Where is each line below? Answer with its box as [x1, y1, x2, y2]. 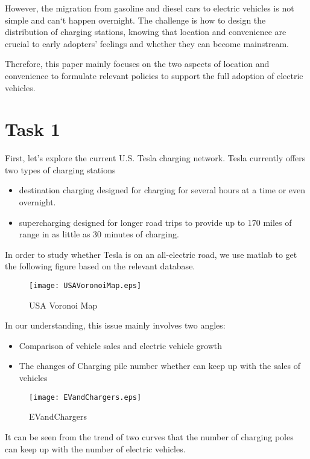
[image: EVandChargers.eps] [29, 393, 142, 402]
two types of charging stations [5, 163, 116, 176]
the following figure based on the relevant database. [5, 260, 195, 272]
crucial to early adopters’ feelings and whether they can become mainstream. [5, 37, 289, 50]
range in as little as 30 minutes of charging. [19, 228, 179, 240]
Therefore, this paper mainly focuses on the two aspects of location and [5, 57, 270, 70]
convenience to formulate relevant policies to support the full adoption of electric [5, 69, 303, 82]
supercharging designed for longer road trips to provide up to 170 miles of [19, 216, 292, 228]
